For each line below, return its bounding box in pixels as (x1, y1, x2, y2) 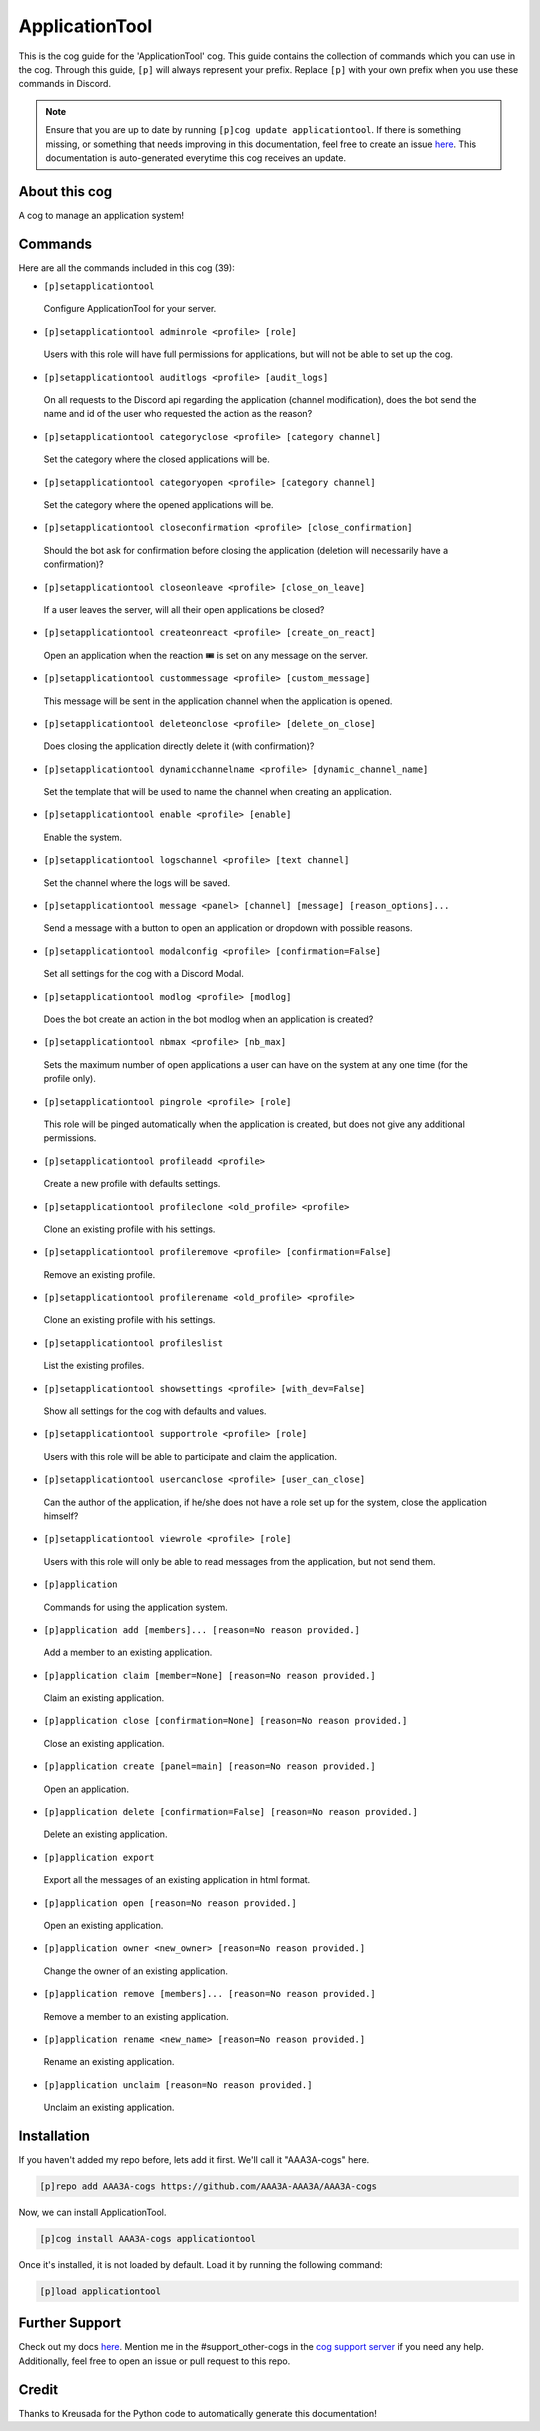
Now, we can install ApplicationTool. (18, 2206, 167, 2218)
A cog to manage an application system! (18, 209, 185, 221)
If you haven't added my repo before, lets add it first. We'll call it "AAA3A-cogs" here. (18, 2154, 370, 2166)
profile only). (43, 1073, 97, 1085)
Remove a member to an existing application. (43, 2010, 229, 2022)
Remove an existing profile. (43, 1268, 156, 1280)
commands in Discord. (18, 78, 112, 90)
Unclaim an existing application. (43, 2101, 175, 2114)
